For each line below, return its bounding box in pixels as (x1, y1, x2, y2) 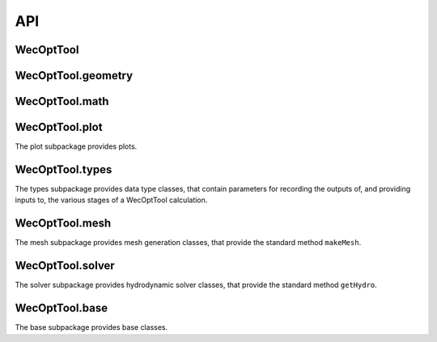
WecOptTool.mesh (15, 217, 112, 230)
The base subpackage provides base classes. (15, 323, 168, 332)
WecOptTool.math (15, 95, 109, 108)
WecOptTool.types (15, 163, 112, 176)
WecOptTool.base (15, 302, 108, 315)
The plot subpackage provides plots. (15, 141, 138, 151)
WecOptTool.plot (15, 120, 103, 134)
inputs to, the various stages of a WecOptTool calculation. (15, 195, 208, 205)
